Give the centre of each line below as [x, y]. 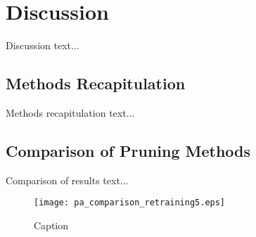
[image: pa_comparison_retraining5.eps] [130, 203]
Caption [51, 225]
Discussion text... [43, 45]
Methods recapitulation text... [70, 112]
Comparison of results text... [67, 180]
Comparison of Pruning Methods [128, 150]
